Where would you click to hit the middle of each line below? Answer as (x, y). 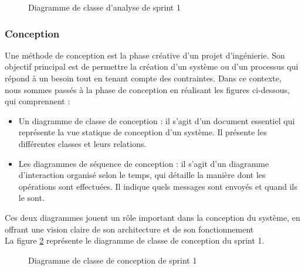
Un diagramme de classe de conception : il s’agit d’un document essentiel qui (157, 120)
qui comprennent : (38, 101)
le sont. (31, 198)
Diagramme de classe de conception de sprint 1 (113, 260)
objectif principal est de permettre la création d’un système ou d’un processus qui (152, 66)
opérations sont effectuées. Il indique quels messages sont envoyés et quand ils (158, 186)
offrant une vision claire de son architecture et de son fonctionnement (129, 229)
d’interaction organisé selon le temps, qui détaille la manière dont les (142, 175)
